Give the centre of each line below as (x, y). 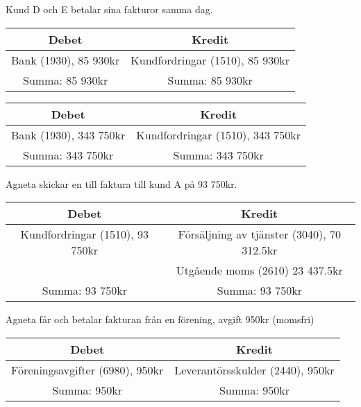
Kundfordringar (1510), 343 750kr (218, 135)
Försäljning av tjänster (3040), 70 (259, 234)
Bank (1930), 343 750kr (68, 135)
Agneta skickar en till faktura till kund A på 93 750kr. (121, 183)
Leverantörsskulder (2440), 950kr (254, 370)
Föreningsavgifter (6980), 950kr (87, 370)
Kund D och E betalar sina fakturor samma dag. (109, 9)
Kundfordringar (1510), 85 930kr (210, 60)
